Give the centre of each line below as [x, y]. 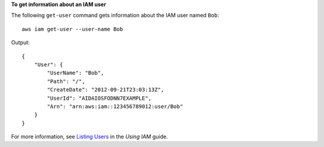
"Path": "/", [66, 81]
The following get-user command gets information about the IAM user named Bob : [115, 16]
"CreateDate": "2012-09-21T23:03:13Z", [106, 90]
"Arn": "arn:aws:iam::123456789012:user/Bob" [115, 106]
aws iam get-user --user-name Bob [72, 29]
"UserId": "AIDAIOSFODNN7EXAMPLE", [99, 98]
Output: [20, 42]
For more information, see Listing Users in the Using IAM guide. [89, 137]
